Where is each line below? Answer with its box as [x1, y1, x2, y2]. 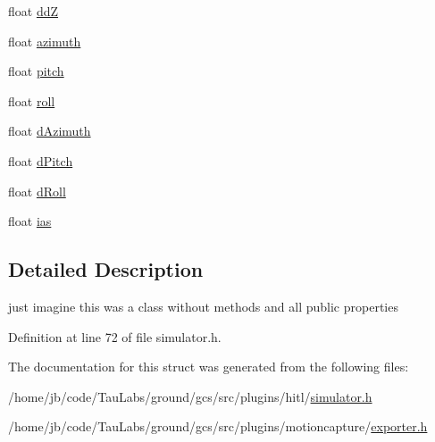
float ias [8, 212, 52, 230]
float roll [8, 91, 55, 110]
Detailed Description [8, 255, 204, 283]
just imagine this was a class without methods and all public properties [8, 296, 398, 315]
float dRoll [8, 181, 66, 200]
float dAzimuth [8, 121, 91, 140]
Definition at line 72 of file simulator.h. [8, 327, 222, 346]
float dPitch [8, 151, 73, 170]
